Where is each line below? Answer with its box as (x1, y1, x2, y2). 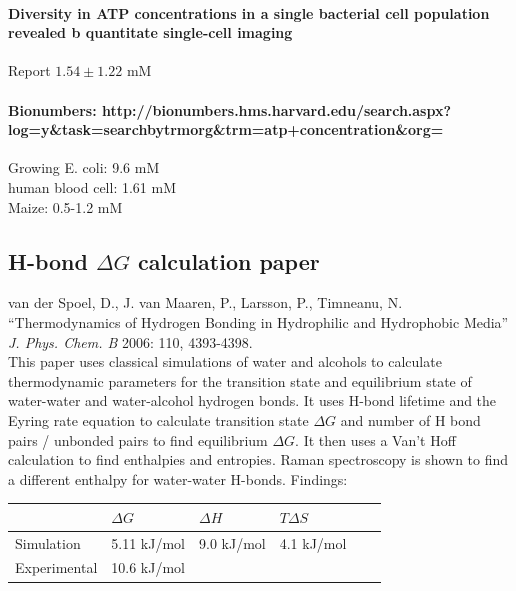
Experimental (15, 557, 98, 578)
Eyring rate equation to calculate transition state (8, 409, 309, 430)
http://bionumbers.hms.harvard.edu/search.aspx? (101, 99, 452, 120)
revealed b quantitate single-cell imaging (8, 22, 293, 43)
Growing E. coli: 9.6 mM (8, 157, 160, 178)
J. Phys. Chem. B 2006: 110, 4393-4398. (8, 331, 253, 352)
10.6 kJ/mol (111, 557, 186, 578)
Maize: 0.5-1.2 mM (8, 196, 123, 217)
